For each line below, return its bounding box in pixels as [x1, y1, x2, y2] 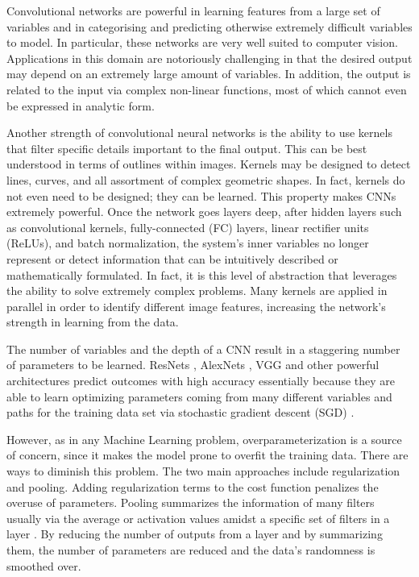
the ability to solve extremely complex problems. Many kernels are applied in [6, 282, 388, 299]
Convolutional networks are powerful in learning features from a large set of [6, 2, 380, 19]
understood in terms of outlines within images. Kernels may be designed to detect [6, 156, 411, 172]
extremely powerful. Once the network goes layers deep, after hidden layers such [6, 203, 402, 220]
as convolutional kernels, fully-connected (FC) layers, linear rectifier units [6, 218, 369, 235]
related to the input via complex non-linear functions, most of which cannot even [6, 81, 407, 98]
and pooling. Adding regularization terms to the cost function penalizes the [6, 478, 379, 495]
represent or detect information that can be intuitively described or [6, 250, 338, 267]
